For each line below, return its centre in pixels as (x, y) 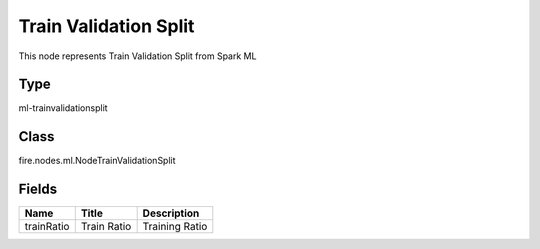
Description (171, 213)
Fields (38, 189)
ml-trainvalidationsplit (63, 108)
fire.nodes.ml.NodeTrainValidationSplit (97, 161)
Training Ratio (175, 227)
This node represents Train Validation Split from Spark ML (137, 56)
